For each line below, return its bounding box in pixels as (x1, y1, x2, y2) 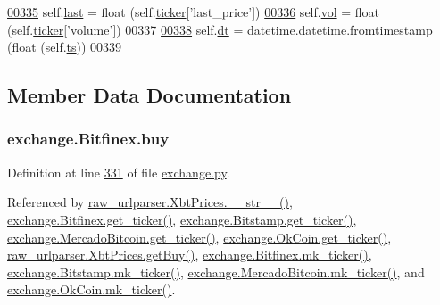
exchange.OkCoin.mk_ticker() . (7, 280, 176, 299)
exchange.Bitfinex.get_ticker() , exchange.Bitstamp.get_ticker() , (7, 210, 357, 228)
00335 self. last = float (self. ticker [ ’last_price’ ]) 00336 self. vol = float (7, 3, 380, 21)
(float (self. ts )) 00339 (7, 37, 122, 56)
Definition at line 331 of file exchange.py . (7, 162, 230, 181)
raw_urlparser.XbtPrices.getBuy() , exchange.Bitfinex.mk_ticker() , (7, 245, 372, 264)
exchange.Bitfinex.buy (7, 128, 170, 150)
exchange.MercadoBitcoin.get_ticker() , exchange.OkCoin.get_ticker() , (7, 227, 392, 246)
